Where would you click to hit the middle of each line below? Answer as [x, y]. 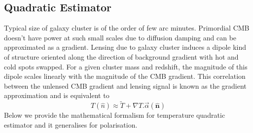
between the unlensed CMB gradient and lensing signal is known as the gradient [125, 85]
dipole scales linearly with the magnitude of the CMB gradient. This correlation [125, 76]
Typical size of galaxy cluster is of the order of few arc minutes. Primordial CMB [127, 28]
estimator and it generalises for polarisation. [71, 124]
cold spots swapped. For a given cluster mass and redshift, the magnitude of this [126, 66]
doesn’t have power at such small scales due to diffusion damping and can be [120, 37]
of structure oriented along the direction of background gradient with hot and [121, 56]
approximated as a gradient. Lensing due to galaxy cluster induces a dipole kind [125, 47]
